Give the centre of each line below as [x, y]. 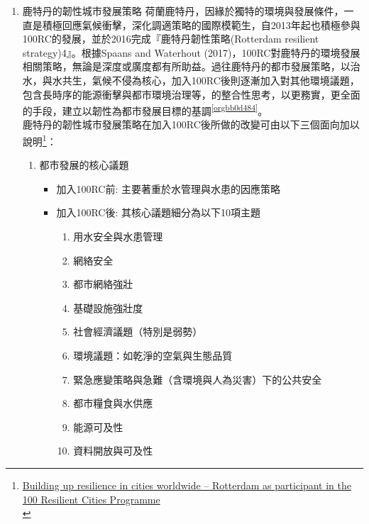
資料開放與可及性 [113, 451]
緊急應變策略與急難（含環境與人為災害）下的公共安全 [198, 379]
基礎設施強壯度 [108, 307]
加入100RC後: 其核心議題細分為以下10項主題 [158, 212]
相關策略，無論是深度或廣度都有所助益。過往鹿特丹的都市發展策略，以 [186, 66]
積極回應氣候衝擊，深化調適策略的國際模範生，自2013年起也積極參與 [201, 24]
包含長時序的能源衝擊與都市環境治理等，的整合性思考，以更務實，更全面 [191, 94]
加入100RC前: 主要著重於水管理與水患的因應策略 [168, 188]
